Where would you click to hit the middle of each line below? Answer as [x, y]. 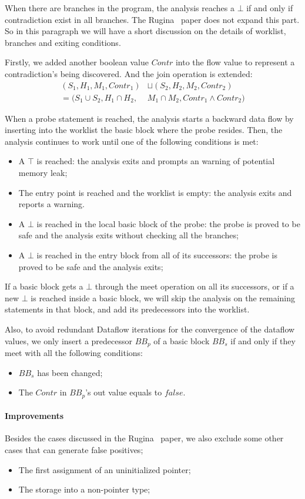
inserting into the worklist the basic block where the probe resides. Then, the [144, 130]
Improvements [34, 416]
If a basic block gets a [44, 286]
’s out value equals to [124, 392]
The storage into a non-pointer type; [84, 489]
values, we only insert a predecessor [68, 340]
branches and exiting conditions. [63, 42]
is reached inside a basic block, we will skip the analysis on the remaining [163, 297]
